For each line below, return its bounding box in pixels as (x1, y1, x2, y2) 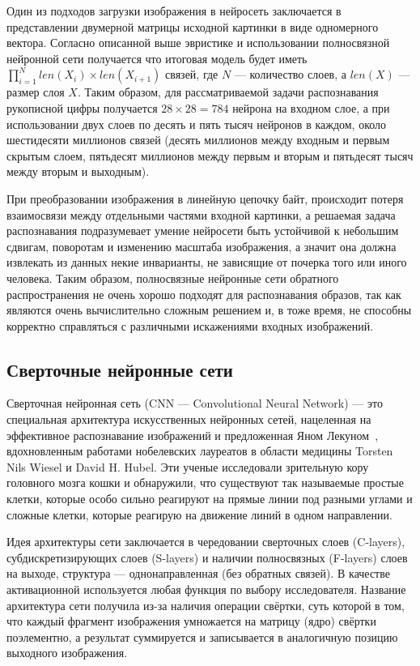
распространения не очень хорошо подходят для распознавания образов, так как (6, 285, 401, 302)
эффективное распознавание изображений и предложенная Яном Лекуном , (6, 426, 379, 443)
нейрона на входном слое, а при (232, 99, 390, 116)
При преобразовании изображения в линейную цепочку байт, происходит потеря (6, 190, 404, 207)
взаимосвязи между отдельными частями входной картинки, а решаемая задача (6, 206, 396, 223)
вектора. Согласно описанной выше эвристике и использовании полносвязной (6, 34, 390, 51)
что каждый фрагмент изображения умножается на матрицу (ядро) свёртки (6, 613, 376, 630)
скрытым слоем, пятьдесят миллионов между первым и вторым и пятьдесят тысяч (6, 147, 414, 164)
